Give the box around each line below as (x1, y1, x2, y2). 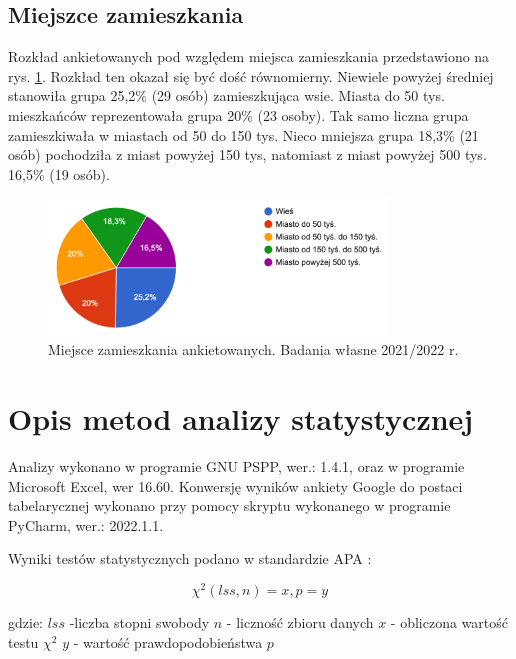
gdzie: (8, 612, 43, 633)
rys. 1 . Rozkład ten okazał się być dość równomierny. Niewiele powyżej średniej (8, 65, 494, 86)
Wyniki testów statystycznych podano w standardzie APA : (8, 548, 372, 569)
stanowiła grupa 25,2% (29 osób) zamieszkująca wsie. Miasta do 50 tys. (8, 85, 445, 106)
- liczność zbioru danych (226, 612, 374, 633)
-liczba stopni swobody (69, 612, 210, 633)
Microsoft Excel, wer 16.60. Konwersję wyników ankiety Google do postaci (8, 475, 463, 496)
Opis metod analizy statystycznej (8, 398, 474, 439)
